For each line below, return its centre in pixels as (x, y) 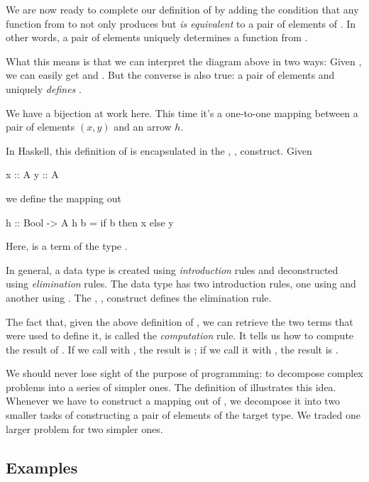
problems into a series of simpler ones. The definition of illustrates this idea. (171, 387)
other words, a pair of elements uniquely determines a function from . (157, 37)
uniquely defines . (44, 88)
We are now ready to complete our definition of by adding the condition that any (182, 9)
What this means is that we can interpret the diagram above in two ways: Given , (184, 61)
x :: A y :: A (32, 174)
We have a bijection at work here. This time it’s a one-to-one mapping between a (182, 113)
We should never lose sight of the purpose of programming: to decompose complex (184, 373)
